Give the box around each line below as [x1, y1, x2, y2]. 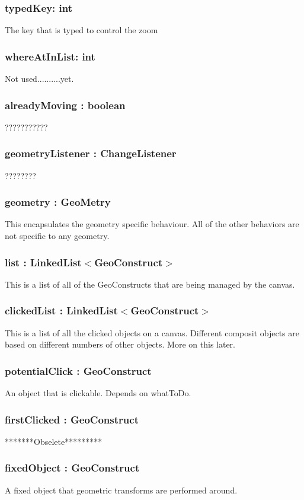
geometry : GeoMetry [5, 195, 111, 209]
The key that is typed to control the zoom [5, 24, 158, 36]
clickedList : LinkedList [5, 303, 118, 318]
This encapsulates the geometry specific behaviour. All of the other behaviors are [5, 218, 299, 230]
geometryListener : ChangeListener [5, 146, 177, 161]
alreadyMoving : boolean [5, 97, 126, 112]
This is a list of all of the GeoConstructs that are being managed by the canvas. [5, 278, 295, 290]
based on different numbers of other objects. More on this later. [5, 338, 236, 351]
